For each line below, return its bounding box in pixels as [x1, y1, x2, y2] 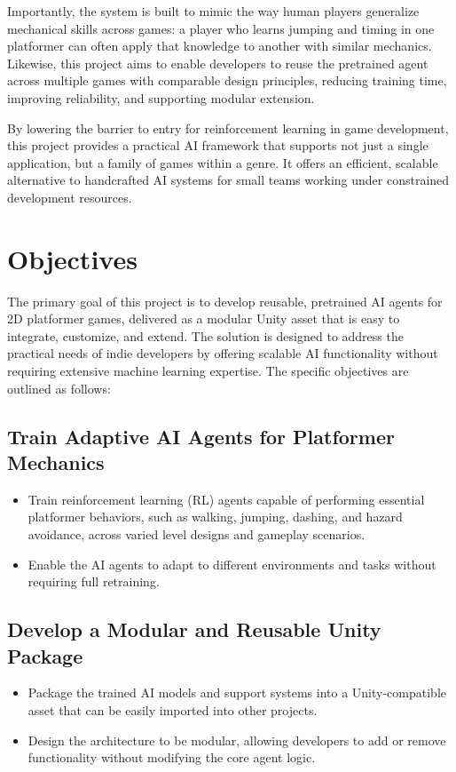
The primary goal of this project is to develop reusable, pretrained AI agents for [7, 291, 443, 310]
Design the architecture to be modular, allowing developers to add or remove [28, 730, 446, 749]
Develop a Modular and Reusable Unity [7, 616, 381, 643]
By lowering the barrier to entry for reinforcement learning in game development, [7, 118, 449, 137]
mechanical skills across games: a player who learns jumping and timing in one [7, 19, 435, 37]
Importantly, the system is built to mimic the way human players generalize [7, 2, 420, 20]
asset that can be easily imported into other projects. [28, 700, 318, 719]
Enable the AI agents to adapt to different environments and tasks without [28, 554, 436, 573]
